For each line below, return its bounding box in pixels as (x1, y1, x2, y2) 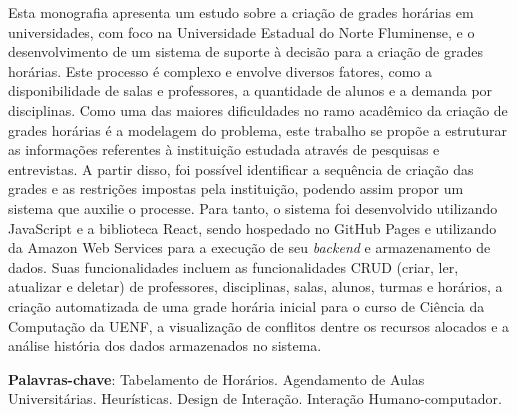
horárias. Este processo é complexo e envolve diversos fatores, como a (8, 60, 432, 81)
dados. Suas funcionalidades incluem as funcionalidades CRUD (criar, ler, (8, 256, 459, 277)
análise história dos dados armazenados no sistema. (8, 335, 322, 356)
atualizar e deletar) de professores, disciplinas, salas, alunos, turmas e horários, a (8, 276, 503, 297)
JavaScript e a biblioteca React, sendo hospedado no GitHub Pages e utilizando (8, 217, 497, 238)
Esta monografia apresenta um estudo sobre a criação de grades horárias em (8, 2, 474, 22)
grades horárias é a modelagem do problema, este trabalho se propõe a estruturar (8, 119, 507, 140)
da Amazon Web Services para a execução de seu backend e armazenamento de (8, 237, 491, 258)
